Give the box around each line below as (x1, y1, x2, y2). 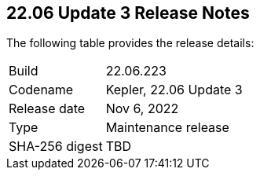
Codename (9, 82, 74, 98)
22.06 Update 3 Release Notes (6, 3, 250, 23)
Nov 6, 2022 (105, 101, 179, 117)
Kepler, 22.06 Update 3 (105, 82, 243, 98)
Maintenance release (105, 119, 229, 136)
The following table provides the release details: (6, 36, 255, 50)
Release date (9, 101, 86, 117)
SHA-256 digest (9, 138, 103, 155)
